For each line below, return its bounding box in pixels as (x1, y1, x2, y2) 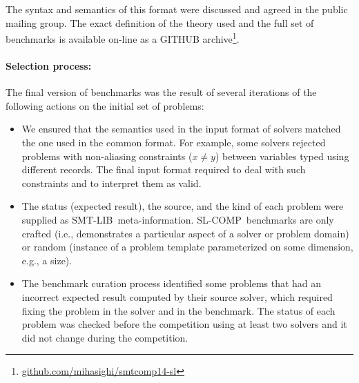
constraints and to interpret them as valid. (21, 175, 202, 190)
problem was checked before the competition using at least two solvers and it (21, 317, 347, 331)
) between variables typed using (215, 148, 349, 163)
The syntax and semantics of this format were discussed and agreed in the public (6, 2, 348, 16)
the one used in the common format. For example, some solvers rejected (21, 135, 326, 150)
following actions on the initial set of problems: (6, 98, 204, 112)
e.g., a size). (21, 253, 72, 267)
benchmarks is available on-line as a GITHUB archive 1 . (6, 30, 240, 46)
